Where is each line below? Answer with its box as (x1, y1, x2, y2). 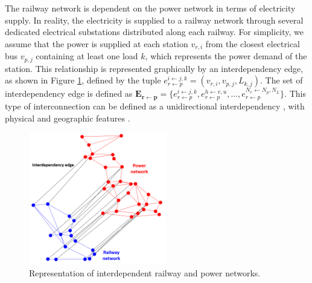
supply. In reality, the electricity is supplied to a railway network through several (5, 13, 304, 26)
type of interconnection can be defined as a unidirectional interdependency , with (5, 99, 305, 112)
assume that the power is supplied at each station (5, 37, 188, 50)
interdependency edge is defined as (5, 87, 133, 100)
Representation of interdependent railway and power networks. (29, 266, 261, 279)
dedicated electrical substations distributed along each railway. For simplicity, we (5, 25, 304, 38)
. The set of (260, 74, 303, 86)
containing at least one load (36, 50, 138, 62)
